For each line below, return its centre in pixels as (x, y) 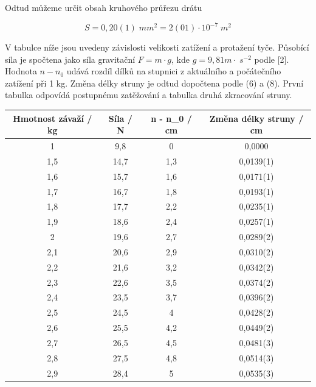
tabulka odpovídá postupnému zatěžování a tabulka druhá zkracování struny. (149, 95)
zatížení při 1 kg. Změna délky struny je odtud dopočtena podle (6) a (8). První (154, 83)
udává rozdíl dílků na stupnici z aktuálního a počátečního (174, 71)
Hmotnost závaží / (53, 118)
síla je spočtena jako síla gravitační (70, 59)
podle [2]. (272, 59)
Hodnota (21, 71)
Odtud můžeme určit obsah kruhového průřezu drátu (104, 7)
